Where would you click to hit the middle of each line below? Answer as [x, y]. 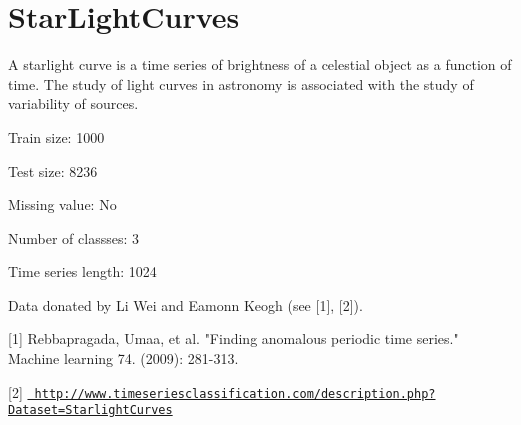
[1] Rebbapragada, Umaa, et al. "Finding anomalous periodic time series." [233, 338]
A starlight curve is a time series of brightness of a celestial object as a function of [260, 64]
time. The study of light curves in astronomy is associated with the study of [241, 83]
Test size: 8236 [53, 170]
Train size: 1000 [56, 136]
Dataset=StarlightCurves [90, 410]
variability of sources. [73, 103]
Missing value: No [62, 204]
